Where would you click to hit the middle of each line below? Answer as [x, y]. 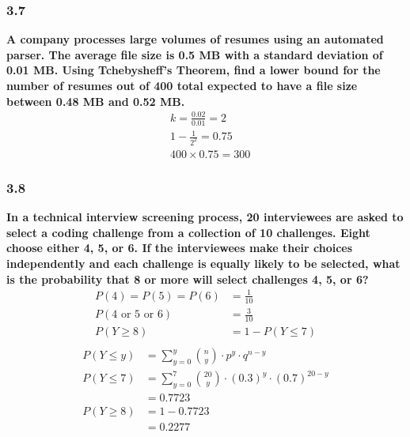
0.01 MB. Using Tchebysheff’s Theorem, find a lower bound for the [194, 70]
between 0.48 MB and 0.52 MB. [96, 101]
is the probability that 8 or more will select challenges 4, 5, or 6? [188, 279]
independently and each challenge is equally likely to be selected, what [203, 264]
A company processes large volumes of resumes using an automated [195, 39]
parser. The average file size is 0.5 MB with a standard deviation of [195, 54]
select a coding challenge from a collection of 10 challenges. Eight [188, 232]
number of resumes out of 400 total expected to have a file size [182, 85]
